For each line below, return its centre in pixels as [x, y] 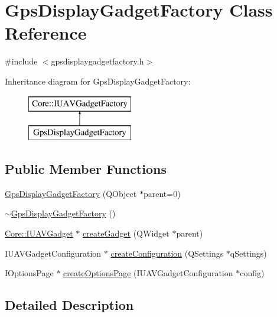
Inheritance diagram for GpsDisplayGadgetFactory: [98, 81]
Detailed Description [69, 305]
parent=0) [162, 193]
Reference [46, 33]
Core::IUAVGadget [39, 233]
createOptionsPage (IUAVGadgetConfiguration [148, 273]
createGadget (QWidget [126, 233]
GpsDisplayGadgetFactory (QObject [71, 193]
